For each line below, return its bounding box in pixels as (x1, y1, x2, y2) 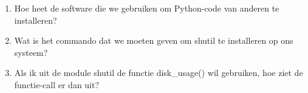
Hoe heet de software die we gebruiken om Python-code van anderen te (14, 2, 279, 14)
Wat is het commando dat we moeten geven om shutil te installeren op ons (14, 34, 293, 47)
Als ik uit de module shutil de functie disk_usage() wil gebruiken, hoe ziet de (14, 66, 303, 79)
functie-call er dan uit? (14, 78, 100, 91)
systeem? (14, 46, 48, 58)
